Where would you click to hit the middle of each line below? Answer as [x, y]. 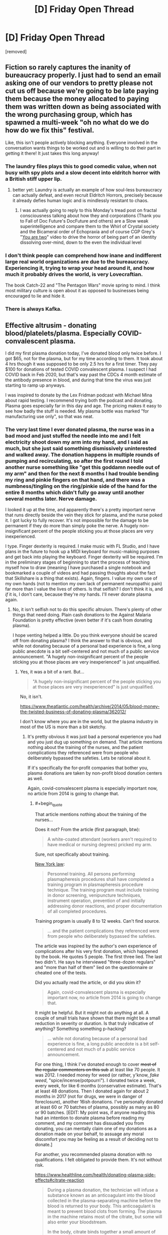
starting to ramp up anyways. [35, 385]
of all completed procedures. [77, 911]
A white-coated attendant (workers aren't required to [102, 839]
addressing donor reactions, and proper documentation [105, 906]
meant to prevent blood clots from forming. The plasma [105, 1211]
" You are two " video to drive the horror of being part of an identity [88, 237]
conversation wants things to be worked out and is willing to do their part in [83, 148]
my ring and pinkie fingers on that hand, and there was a [75, 480]
